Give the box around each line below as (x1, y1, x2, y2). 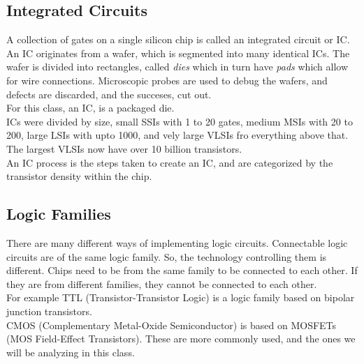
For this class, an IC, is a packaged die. (6, 100, 175, 115)
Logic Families (6, 203, 111, 225)
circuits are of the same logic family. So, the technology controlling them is (6, 249, 327, 264)
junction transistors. (6, 303, 92, 318)
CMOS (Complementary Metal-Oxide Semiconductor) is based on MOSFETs (6, 317, 337, 332)
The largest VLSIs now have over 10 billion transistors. (6, 141, 242, 156)
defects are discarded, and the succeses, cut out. (6, 86, 212, 101)
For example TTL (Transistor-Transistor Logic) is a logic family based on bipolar (6, 290, 355, 305)
